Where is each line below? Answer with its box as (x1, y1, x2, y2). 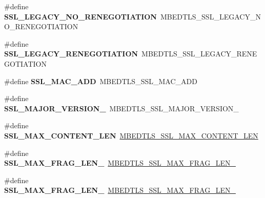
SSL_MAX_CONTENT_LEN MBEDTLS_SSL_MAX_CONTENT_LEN (4, 130, 258, 141)
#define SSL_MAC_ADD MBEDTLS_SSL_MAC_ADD (4, 75, 197, 86)
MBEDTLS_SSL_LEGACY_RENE (141, 48, 257, 59)
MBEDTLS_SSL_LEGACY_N (160, 11, 261, 22)
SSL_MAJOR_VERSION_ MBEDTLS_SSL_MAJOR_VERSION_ (4, 103, 239, 113)
